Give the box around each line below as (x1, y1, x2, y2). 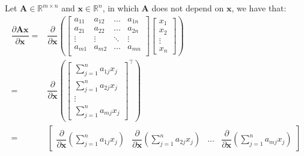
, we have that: (231, 2, 287, 14)
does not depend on (151, 2, 224, 14)
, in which (102, 2, 139, 14)
